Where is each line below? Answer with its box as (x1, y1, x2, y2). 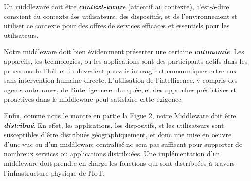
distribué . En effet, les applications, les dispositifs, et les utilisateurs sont (4, 120, 224, 130)
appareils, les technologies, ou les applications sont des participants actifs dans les (4, 55, 248, 66)
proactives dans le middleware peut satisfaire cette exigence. (4, 94, 183, 104)
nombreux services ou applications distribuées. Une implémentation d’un (4, 148, 220, 159)
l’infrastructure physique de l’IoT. (4, 167, 105, 178)
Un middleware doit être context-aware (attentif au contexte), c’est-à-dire (4, 1, 229, 11)
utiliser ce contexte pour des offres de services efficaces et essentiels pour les (4, 20, 230, 31)
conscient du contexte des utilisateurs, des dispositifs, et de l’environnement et (4, 11, 237, 21)
